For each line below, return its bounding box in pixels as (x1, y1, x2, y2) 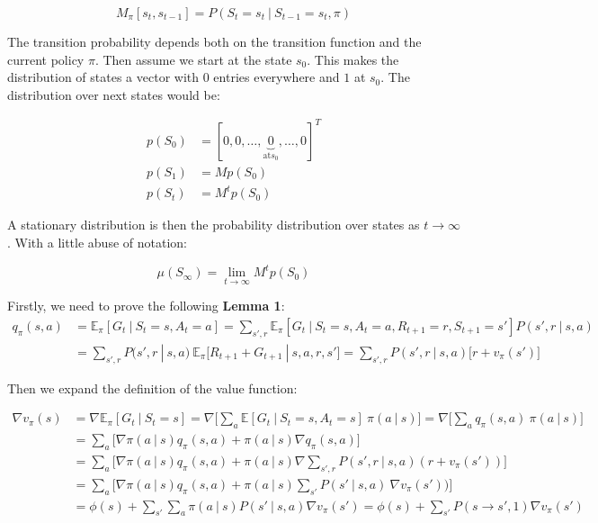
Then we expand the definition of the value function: (7, 378, 298, 397)
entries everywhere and (213, 68, 340, 86)
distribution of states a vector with (7, 68, 200, 86)
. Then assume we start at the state (94, 50, 292, 68)
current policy (7, 50, 85, 68)
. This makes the (307, 50, 399, 68)
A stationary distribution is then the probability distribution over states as (7, 215, 420, 234)
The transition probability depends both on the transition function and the (7, 32, 422, 50)
